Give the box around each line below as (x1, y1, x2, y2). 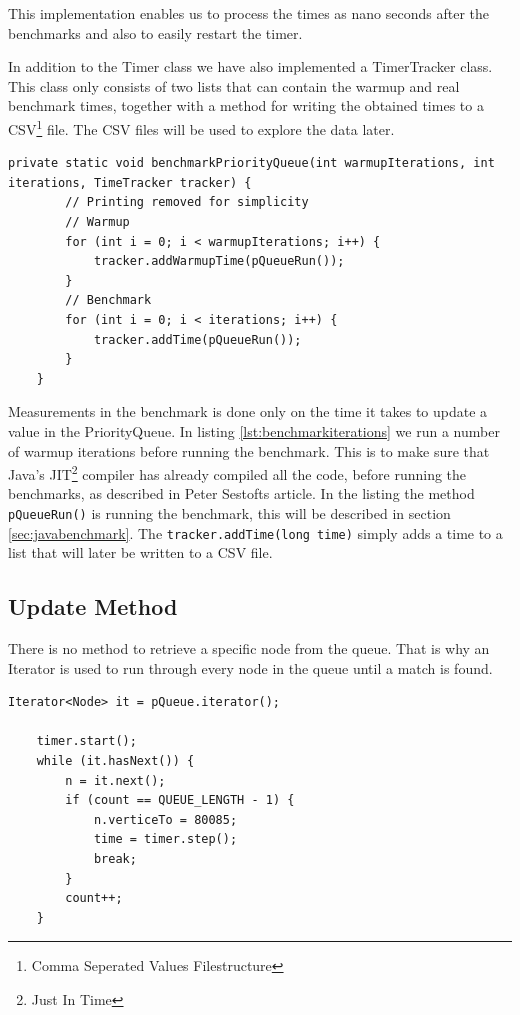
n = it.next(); (65, 773, 166, 788)
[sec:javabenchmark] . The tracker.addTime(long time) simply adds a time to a (8, 522, 503, 543)
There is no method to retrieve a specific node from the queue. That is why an (8, 638, 490, 659)
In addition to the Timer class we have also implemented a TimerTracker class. (8, 56, 493, 77)
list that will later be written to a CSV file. (8, 542, 273, 563)
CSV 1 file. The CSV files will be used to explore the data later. (8, 115, 395, 139)
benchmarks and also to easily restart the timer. (8, 22, 303, 43)
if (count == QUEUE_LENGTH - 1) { (65, 793, 295, 808)
